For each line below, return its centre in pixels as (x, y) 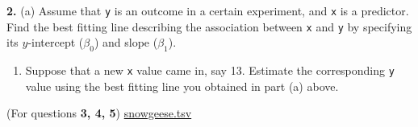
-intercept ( (56, 42)
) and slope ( (126, 42)
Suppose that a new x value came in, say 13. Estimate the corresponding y (210, 70)
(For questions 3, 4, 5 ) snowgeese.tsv (99, 113)
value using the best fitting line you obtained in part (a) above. (182, 86)
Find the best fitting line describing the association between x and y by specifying (209, 26)
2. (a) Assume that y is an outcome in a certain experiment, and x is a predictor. (208, 10)
